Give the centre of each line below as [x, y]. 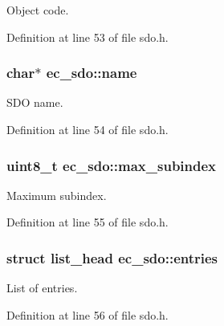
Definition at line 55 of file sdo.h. [88, 222]
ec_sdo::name [92, 73]
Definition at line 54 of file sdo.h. [88, 129]
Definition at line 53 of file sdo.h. [88, 37]
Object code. [38, 10]
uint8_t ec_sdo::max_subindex [112, 165]
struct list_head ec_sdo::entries [112, 257]
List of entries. [42, 288]
